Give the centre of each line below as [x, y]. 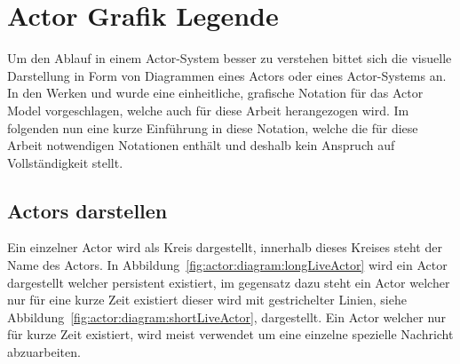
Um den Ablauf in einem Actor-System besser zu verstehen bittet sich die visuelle [230, 58]
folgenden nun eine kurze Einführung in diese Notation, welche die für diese [213, 127]
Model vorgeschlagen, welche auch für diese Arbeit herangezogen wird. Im [208, 110]
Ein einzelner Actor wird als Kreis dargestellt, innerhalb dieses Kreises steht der [225, 247]
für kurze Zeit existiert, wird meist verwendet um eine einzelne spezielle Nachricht [230, 334]
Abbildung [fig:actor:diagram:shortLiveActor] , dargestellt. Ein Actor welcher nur [227, 317]
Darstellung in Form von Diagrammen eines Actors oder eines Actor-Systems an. [227, 75]
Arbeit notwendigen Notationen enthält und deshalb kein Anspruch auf [201, 145]
